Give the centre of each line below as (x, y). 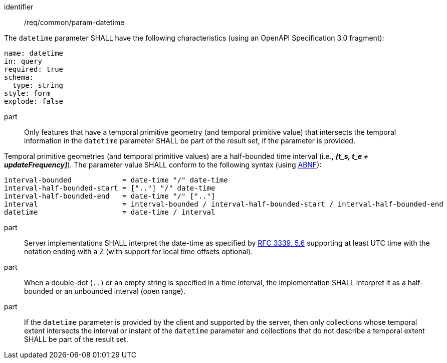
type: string (38, 85)
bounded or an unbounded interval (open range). (105, 291)
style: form (27, 93)
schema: (19, 77)
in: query (23, 61)
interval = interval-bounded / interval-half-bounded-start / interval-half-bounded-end (224, 204)
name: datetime (34, 53)
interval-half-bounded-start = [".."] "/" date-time (110, 188)
